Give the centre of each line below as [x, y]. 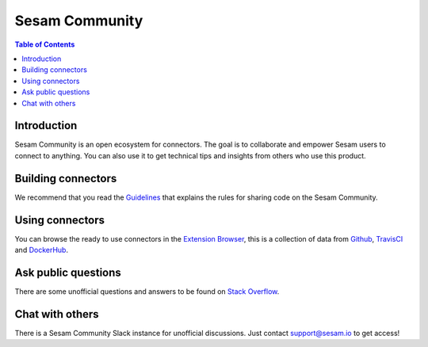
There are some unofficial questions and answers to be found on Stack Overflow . [147, 291]
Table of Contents [45, 44]
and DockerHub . [42, 250]
